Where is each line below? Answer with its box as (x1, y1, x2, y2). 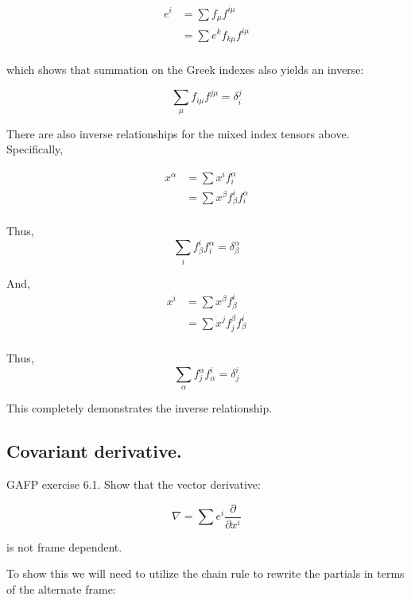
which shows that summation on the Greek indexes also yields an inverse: (6, 61, 364, 77)
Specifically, (6, 141, 64, 157)
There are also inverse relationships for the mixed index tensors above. (6, 125, 350, 141)
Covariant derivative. (6, 439, 182, 463)
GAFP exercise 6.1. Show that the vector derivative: (6, 476, 261, 493)
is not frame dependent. (6, 538, 122, 555)
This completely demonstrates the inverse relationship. (6, 400, 273, 416)
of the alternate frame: (6, 580, 116, 597)
